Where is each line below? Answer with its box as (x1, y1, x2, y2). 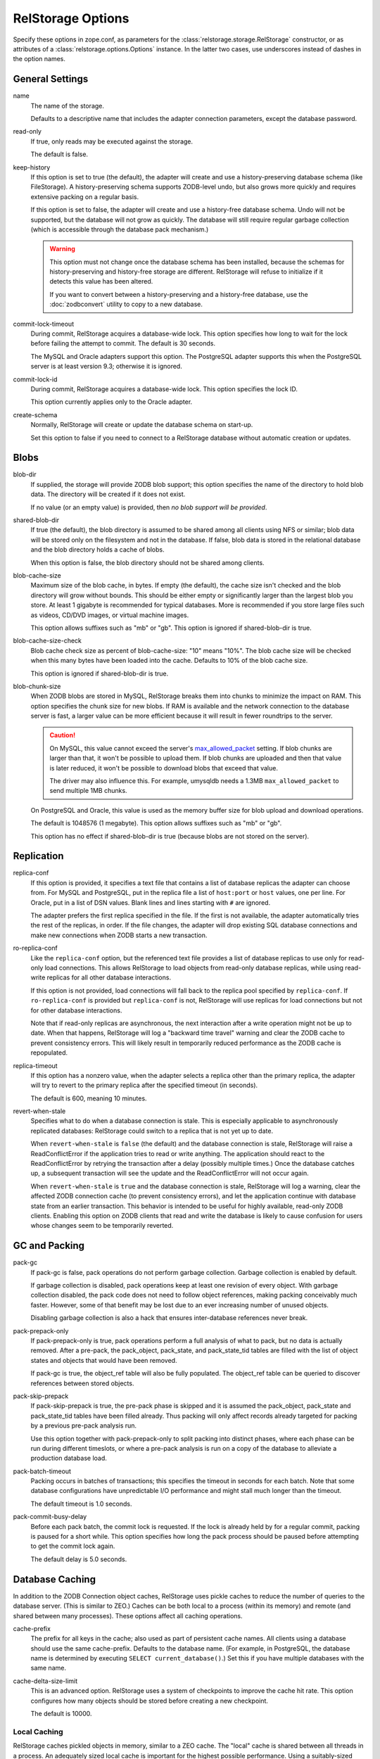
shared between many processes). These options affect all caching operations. (13, 1611, 243, 1620)
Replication (13, 850, 64, 862)
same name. (30, 1664, 67, 1672)
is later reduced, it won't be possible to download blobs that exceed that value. (49, 763, 278, 772)
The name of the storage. (30, 101, 105, 110)
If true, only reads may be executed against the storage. (30, 137, 194, 146)
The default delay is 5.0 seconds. (30, 1555, 127, 1563)
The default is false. (30, 150, 88, 158)
